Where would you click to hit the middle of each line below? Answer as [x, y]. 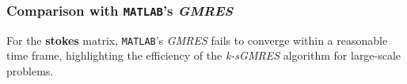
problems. [30, 71]
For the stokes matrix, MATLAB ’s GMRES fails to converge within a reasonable [197, 40]
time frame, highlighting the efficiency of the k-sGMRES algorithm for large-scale [204, 55]
